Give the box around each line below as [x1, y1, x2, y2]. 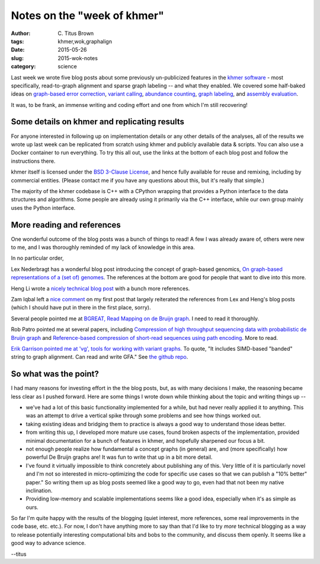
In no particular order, [11, 254, 64, 261]
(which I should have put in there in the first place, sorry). [11, 304, 151, 311]
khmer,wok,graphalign [57, 37, 113, 45]
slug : [11, 54, 24, 62]
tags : [11, 37, 24, 45]
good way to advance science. [11, 540, 86, 547]
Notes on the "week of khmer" [11, 9, 164, 22]
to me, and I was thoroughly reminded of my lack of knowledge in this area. [11, 244, 196, 251]
